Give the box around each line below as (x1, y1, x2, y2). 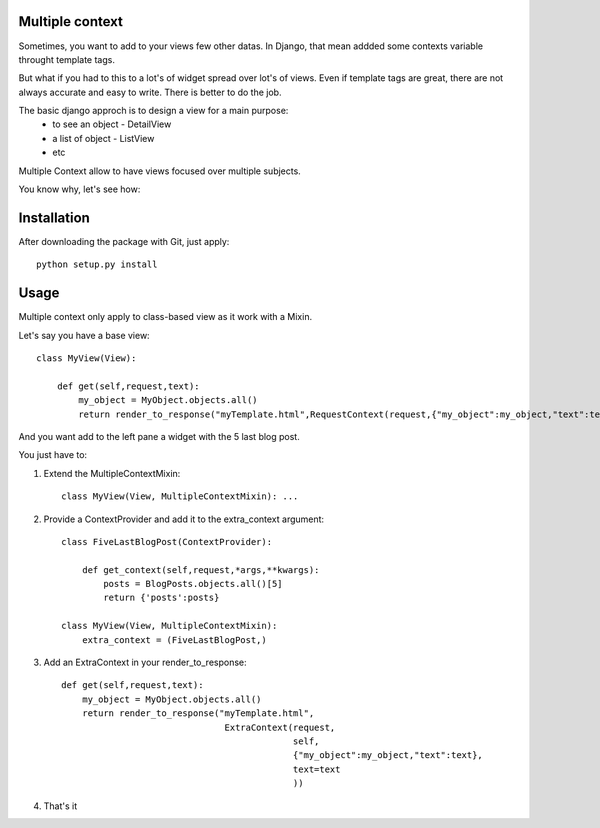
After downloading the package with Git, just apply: (18, 235, 230, 247)
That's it (43, 800, 78, 812)
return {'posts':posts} (103, 592, 220, 604)
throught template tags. (18, 53, 115, 65)
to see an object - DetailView (52, 118, 172, 130)
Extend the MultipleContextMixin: (43, 467, 181, 479)
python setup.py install (36, 259, 158, 270)
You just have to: (18, 449, 88, 461)
